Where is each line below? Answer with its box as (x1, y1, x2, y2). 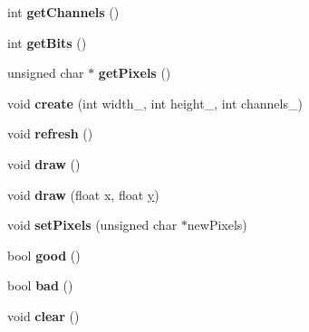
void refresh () (7, 124, 93, 143)
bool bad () (7, 276, 73, 295)
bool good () (7, 245, 81, 264)
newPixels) (187, 215, 247, 234)
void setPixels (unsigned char (7, 215, 178, 234)
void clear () (7, 306, 80, 325)
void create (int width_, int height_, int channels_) (7, 93, 303, 112)
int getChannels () (7, 3, 120, 21)
